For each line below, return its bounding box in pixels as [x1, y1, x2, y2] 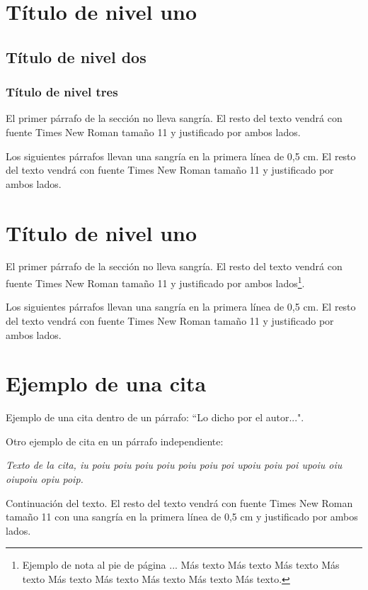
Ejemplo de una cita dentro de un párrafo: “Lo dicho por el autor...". [6, 410, 304, 425]
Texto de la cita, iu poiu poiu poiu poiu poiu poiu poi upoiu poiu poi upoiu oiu [6, 457, 343, 472]
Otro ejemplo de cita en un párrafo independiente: [6, 433, 224, 448]
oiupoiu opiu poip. [6, 472, 84, 486]
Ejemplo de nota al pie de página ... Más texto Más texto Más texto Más [22, 557, 340, 572]
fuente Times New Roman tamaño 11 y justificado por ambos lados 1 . [6, 274, 305, 290]
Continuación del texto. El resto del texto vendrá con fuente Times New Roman [6, 495, 353, 510]
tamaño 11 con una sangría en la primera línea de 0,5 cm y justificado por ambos [6, 509, 358, 524]
